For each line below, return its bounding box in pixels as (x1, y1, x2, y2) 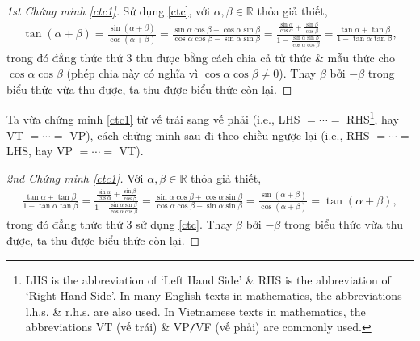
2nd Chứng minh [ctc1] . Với (6, 169, 144, 186)
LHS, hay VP (6, 142, 73, 159)
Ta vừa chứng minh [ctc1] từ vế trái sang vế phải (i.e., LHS (6, 111, 300, 127)
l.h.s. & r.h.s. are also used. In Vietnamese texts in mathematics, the (25, 302, 366, 319)
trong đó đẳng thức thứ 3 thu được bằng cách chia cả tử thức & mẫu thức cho (6, 48, 396, 65)
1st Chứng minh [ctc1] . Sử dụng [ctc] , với (6, 2, 210, 19)
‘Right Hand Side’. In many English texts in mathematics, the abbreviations (25, 287, 402, 304)
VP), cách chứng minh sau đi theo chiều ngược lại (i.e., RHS (69, 126, 370, 143)
